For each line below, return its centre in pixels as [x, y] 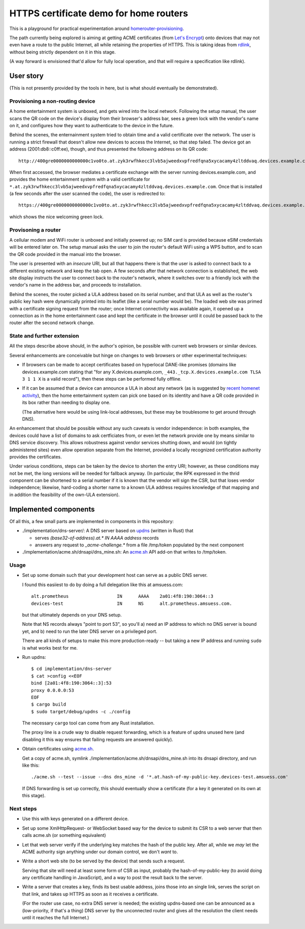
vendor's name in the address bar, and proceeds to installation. [75, 285]
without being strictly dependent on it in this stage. [63, 52]
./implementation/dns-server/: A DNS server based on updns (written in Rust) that [108, 531]
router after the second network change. [52, 323]
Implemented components [52, 509]
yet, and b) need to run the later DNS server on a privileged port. [90, 631]
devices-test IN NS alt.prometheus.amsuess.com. [132, 603]
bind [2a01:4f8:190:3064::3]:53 [71, 683]
